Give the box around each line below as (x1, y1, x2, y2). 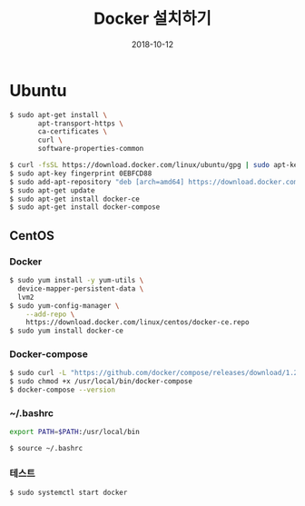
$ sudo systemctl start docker (9, 488, 128, 498)
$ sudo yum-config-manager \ (9, 301, 120, 310)
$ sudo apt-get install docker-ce (9, 194, 141, 203)
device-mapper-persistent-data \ (17, 283, 144, 293)
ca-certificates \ (37, 127, 107, 136)
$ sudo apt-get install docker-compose (9, 203, 161, 212)
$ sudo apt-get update (9, 185, 95, 195)
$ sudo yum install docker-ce (9, 326, 124, 336)
